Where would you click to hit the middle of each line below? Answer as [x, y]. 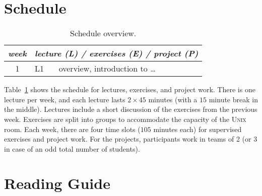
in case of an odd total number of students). [72, 148]
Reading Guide [57, 183]
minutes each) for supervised [198, 129]
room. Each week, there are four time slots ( [72, 129]
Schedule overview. [103, 33]
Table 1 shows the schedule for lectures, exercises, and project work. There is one [130, 89]
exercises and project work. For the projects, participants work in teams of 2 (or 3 [131, 139]
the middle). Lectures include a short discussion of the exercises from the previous [131, 109]
